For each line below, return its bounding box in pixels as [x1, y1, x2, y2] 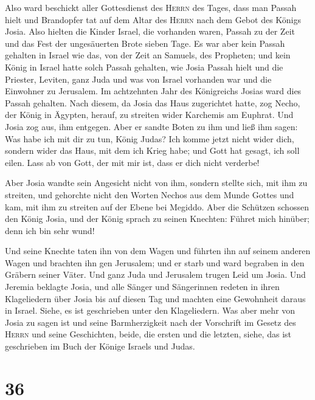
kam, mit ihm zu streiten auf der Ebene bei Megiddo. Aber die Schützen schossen [5, 200, 309, 213]
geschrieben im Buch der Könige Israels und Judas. [5, 340, 195, 353]
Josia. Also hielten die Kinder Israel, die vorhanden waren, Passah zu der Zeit [5, 25, 295, 38]
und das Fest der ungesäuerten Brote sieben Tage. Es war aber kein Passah [5, 36, 285, 49]
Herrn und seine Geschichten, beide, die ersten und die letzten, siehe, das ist [5, 328, 291, 340]
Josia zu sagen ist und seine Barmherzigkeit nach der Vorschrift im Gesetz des [5, 316, 296, 328]
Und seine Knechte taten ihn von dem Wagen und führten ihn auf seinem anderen [5, 244, 311, 257]
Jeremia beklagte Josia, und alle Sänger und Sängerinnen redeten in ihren [5, 280, 280, 293]
